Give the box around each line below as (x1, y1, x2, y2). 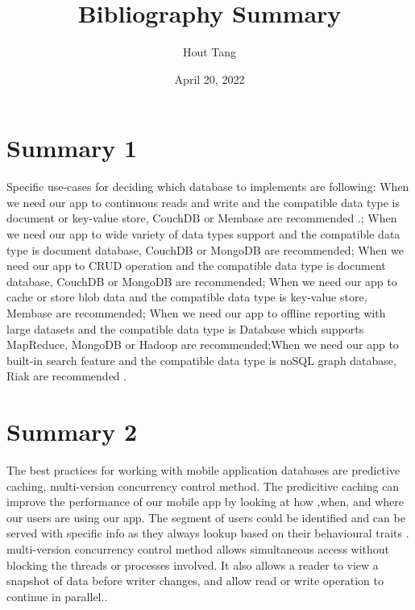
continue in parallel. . (6, 587, 108, 604)
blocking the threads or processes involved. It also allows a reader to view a (6, 556, 379, 573)
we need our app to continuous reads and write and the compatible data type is (6, 193, 400, 210)
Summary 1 (6, 131, 138, 164)
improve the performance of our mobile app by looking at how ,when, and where (6, 493, 404, 510)
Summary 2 (6, 415, 138, 448)
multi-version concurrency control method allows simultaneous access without (6, 541, 390, 558)
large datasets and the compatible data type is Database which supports (6, 320, 364, 337)
